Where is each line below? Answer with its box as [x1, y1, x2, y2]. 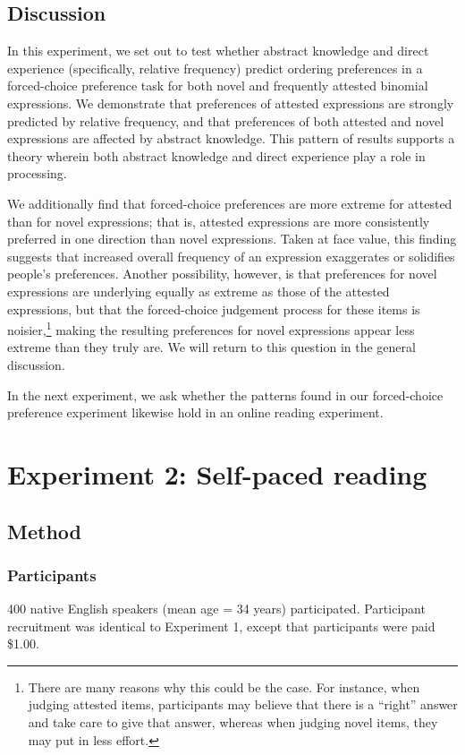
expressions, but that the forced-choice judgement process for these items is [7, 299, 420, 318]
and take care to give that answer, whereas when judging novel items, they [28, 713, 438, 732]
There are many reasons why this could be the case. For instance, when [28, 677, 420, 696]
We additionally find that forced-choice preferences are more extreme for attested [7, 193, 452, 212]
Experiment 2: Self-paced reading [7, 455, 427, 492]
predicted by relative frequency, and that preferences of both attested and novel [7, 111, 444, 130]
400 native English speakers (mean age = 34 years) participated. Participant [7, 599, 426, 618]
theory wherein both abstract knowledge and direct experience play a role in [7, 146, 426, 165]
